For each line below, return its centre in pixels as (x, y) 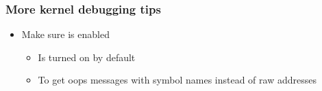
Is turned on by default (87, 57)
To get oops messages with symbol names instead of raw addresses (177, 80)
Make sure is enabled (65, 34)
